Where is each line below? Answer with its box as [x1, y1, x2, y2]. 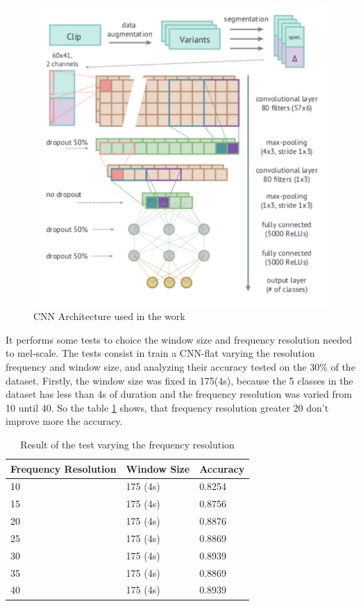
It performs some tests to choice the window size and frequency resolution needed [6, 332, 353, 346]
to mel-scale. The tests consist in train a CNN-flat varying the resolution [6, 346, 315, 360]
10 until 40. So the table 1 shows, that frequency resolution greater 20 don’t [6, 400, 329, 414]
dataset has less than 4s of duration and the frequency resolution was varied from [6, 387, 352, 401]
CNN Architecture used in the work [33, 309, 185, 323]
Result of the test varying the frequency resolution [20, 437, 235, 451]
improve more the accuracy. [6, 414, 123, 428]
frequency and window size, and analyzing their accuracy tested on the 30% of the [6, 360, 355, 374]
